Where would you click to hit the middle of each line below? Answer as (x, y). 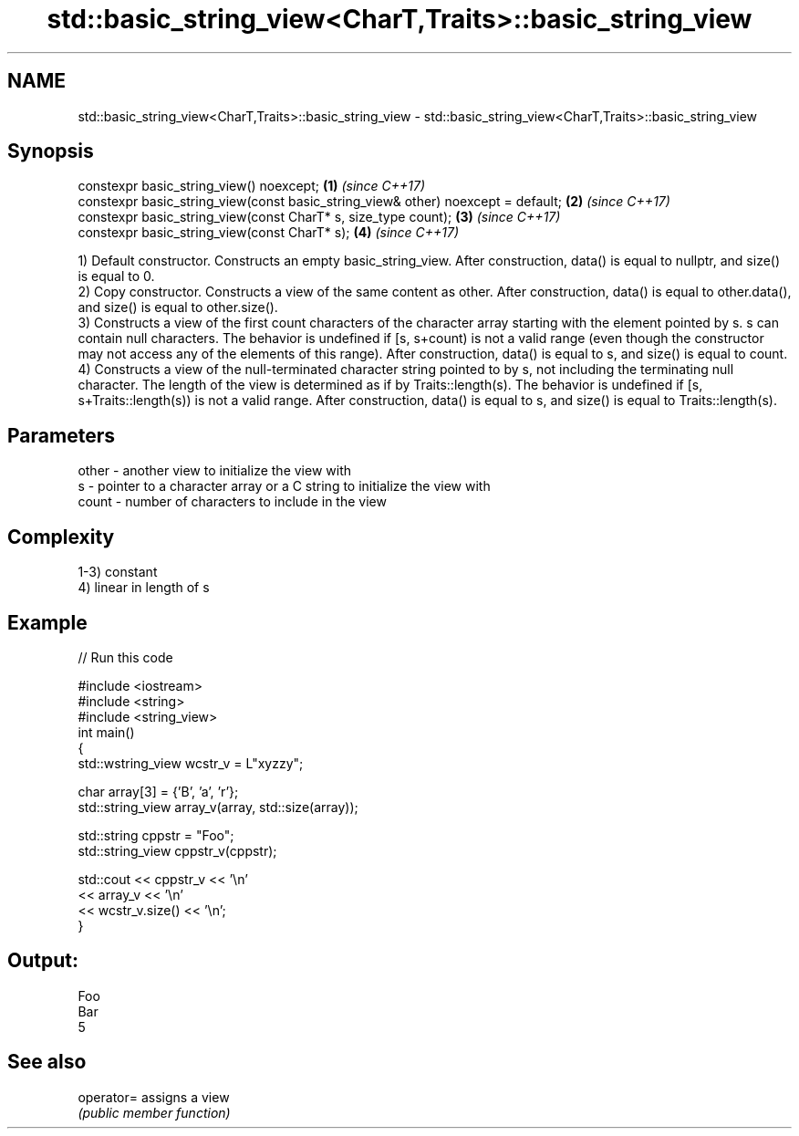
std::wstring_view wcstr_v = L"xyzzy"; (191, 763)
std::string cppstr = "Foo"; (156, 835)
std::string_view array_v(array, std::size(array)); (218, 807)
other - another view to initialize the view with (215, 471)
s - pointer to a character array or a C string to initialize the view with (284, 486)
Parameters (61, 435)
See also (47, 1062)
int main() (106, 732)
